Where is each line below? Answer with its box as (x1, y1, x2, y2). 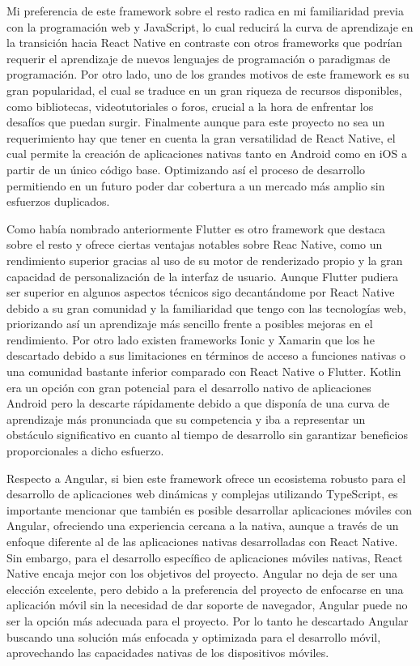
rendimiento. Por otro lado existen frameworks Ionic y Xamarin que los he (6, 331, 375, 348)
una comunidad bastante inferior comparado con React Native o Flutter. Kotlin (6, 363, 401, 380)
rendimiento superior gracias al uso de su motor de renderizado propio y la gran (6, 251, 403, 268)
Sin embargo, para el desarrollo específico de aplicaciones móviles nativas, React (6, 549, 403, 566)
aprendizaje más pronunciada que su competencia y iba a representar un (6, 410, 366, 427)
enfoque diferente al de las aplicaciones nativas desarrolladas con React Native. (6, 533, 398, 549)
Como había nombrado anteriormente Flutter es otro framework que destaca (6, 220, 386, 237)
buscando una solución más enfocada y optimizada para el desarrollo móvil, (6, 628, 381, 645)
